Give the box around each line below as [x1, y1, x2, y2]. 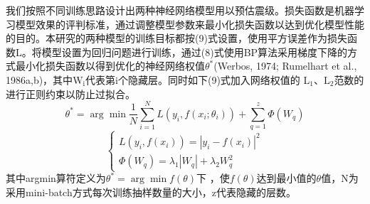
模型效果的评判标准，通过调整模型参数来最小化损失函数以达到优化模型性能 [15, 16, 364, 31]
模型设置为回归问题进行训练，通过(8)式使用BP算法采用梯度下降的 [41, 44, 348, 59]
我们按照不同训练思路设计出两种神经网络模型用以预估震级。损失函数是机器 [6, 3, 354, 17]
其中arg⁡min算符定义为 [6, 171, 106, 186]
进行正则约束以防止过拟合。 [6, 86, 135, 101]
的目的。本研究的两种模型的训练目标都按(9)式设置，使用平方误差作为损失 [6, 31, 347, 45]
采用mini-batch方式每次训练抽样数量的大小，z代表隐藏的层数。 [6, 184, 296, 199]
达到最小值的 [256, 171, 317, 186]
